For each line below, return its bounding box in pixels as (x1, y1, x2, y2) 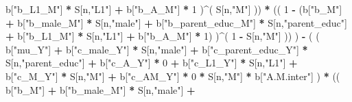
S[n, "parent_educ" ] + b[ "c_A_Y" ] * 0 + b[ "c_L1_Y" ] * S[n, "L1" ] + (5, 55, 298, 70)
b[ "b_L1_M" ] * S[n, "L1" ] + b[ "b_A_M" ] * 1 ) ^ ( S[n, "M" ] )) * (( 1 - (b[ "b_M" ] (5, 2, 342, 16)
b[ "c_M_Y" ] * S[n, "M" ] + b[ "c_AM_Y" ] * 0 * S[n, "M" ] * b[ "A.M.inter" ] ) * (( (5, 68, 340, 83)
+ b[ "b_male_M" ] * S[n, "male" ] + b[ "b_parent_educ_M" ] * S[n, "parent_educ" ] (5, 15, 347, 29)
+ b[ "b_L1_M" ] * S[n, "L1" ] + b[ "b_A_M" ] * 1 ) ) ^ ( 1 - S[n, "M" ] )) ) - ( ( (5, 29, 320, 43)
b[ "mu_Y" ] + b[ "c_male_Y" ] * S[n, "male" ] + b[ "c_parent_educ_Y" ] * (5, 42, 308, 56)
